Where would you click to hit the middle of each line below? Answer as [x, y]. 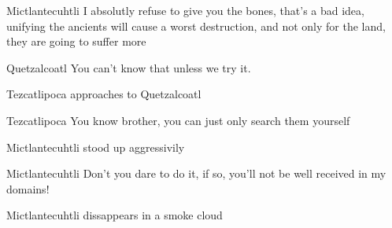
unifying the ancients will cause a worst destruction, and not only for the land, [196, 26]
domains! [28, 188]
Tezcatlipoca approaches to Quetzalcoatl [104, 94]
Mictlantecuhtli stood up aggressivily [96, 147]
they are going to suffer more [76, 41]
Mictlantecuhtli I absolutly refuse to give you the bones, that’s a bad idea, [185, 10]
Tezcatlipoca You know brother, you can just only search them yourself [178, 120]
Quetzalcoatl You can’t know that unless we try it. [129, 67]
